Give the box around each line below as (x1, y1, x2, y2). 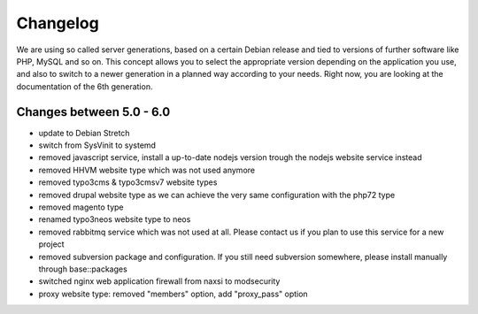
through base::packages (38, 264, 127, 274)
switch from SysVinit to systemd (38, 140, 157, 150)
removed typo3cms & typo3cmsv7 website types (38, 177, 218, 188)
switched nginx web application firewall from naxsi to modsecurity (38, 276, 281, 287)
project (38, 239, 66, 249)
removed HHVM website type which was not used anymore (38, 165, 256, 175)
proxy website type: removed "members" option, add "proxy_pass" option (38, 288, 309, 299)
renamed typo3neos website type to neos (38, 214, 191, 225)
